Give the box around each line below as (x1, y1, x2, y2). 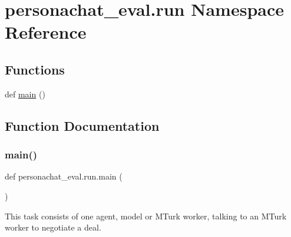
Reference (5, 20, 87, 44)
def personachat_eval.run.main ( (5, 170, 123, 182)
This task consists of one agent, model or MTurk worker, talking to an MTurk (5, 209, 287, 222)
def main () (5, 87, 45, 100)
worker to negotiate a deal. (5, 221, 101, 233)
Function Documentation (5, 116, 160, 134)
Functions (5, 60, 65, 78)
